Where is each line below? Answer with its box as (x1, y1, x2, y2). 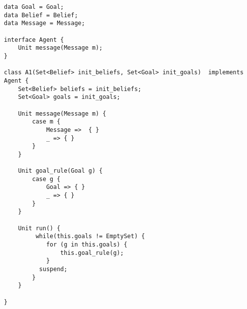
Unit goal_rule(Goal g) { (18, 167, 103, 175)
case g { (32, 175, 61, 183)
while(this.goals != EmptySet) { (35, 233, 145, 240)
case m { (32, 118, 61, 125)
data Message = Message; (4, 20, 85, 27)
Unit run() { (18, 224, 61, 232)
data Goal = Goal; (4, 3, 64, 10)
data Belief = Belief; (4, 11, 78, 19)
